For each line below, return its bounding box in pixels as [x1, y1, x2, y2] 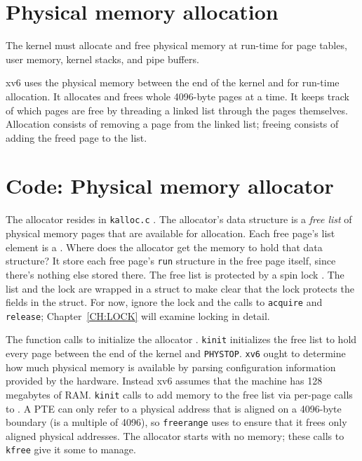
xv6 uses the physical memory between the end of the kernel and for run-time [6, 75, 340, 90]
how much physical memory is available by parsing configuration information [6, 359, 336, 374]
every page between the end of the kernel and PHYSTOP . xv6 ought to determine [6, 346, 346, 361]
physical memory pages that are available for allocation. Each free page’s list [6, 226, 335, 241]
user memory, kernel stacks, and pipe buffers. [6, 51, 199, 66]
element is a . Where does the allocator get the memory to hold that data [6, 239, 323, 254]
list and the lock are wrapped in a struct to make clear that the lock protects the [6, 281, 354, 295]
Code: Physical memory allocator [6, 171, 334, 200]
